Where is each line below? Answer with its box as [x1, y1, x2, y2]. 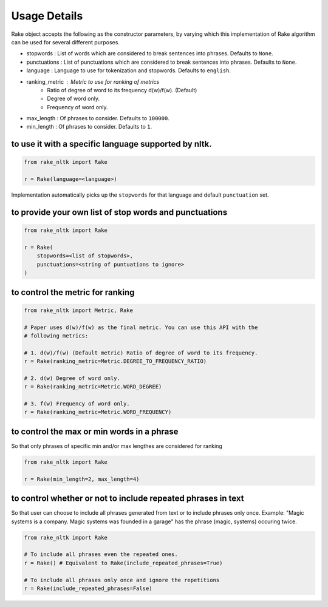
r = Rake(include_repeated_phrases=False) [24, 585, 152, 592]
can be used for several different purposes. [11, 38, 120, 46]
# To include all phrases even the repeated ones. [24, 551, 179, 558]
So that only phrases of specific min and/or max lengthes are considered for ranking [11, 442, 223, 449]
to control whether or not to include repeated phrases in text [11, 493, 244, 504]
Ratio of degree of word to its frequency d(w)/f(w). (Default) [47, 86, 197, 93]
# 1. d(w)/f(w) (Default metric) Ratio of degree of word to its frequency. [24, 349, 258, 356]
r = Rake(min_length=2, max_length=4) [24, 475, 140, 483]
